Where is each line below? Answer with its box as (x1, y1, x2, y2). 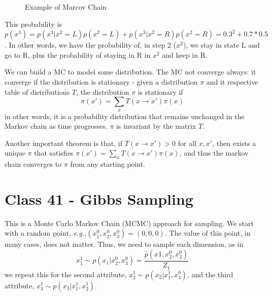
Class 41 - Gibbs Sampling (5, 188, 193, 209)
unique (5, 147, 25, 158)
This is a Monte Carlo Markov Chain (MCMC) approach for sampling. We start (5, 217, 254, 228)
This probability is (5, 18, 62, 29)
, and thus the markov (179, 147, 249, 158)
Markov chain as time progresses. (5, 121, 108, 131)
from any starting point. (70, 159, 145, 169)
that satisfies (34, 147, 74, 158)
